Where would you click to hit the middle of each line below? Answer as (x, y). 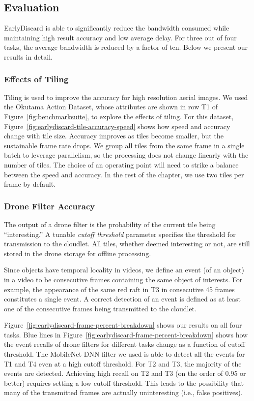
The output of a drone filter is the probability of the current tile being (110, 224)
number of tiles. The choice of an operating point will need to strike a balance (121, 164)
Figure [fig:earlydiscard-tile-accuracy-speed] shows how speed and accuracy (117, 126)
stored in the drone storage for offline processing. (78, 253)
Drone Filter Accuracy (50, 206)
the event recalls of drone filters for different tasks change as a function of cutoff (125, 344)
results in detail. (28, 56)
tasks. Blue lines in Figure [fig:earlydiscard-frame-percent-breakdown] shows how (126, 334)
